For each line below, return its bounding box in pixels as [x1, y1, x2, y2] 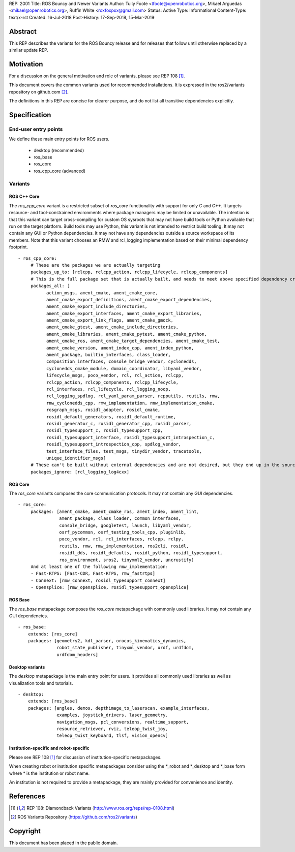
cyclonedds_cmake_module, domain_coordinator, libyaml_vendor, [46, 366, 202, 371]
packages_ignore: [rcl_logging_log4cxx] [30, 469, 130, 474]
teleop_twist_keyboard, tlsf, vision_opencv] [57, 733, 168, 738]
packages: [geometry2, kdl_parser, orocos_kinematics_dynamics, [28, 638, 186, 644]
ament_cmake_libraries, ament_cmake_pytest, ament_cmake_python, [46, 331, 207, 337]
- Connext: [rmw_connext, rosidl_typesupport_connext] [30, 577, 166, 583]
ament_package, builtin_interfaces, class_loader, [46, 352, 171, 358]
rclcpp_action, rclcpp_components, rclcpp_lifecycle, [46, 379, 179, 385]
